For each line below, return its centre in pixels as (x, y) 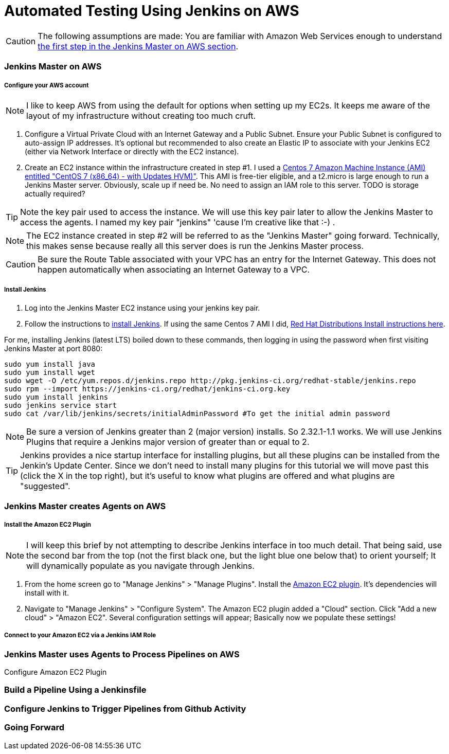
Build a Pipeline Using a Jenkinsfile (75, 690)
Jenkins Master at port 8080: (53, 348)
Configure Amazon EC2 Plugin (56, 672)
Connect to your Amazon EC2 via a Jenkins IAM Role (80, 635)
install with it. (47, 593)
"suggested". (45, 486)
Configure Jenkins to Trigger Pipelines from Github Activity (125, 708)
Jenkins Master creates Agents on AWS (85, 506)
